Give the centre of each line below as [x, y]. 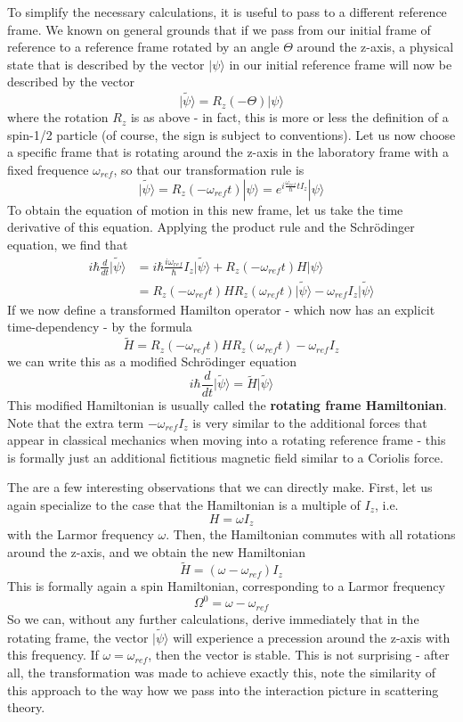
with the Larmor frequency [81, 533]
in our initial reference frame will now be [341, 64]
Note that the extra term [76, 422]
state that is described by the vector [106, 64]
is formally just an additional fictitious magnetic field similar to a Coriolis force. [225, 457]
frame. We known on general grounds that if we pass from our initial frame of [219, 29]
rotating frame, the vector [78, 637]
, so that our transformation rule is [209, 169]
